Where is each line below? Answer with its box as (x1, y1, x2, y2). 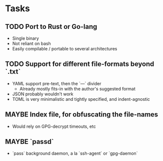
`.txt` (5, 68, 21, 76)
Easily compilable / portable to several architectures (12, 46, 117, 51)
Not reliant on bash (12, 41, 51, 46)
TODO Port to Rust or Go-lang (5, 23, 97, 31)
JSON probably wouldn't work (12, 91, 74, 97)
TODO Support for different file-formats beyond (5, 60, 155, 69)
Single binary (12, 35, 39, 41)
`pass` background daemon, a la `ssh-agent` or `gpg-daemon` (12, 150, 138, 157)
